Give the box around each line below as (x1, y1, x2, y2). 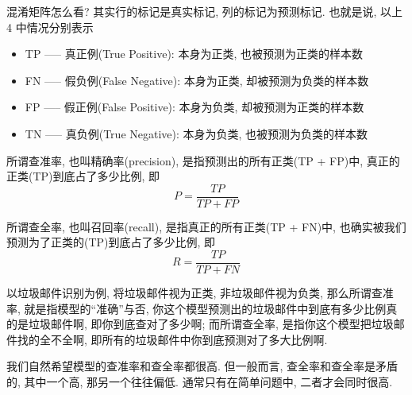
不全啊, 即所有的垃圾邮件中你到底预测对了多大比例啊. (50, 331, 328, 347)
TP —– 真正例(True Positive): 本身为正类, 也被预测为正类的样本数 (25, 45, 363, 62)
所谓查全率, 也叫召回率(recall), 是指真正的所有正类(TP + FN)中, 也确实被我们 (6, 218, 406, 234)
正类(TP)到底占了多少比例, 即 (6, 168, 160, 184)
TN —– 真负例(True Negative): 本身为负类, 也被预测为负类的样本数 (25, 125, 368, 141)
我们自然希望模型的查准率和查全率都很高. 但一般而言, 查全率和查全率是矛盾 (6, 358, 399, 374)
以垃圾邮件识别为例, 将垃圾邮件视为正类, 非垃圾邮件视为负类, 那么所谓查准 (6, 285, 394, 301)
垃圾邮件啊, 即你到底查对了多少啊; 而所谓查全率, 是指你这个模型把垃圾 (28, 316, 394, 332)
